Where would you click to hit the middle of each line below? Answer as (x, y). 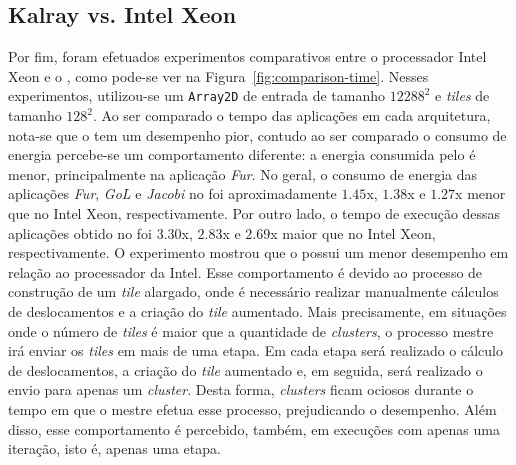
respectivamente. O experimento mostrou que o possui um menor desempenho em (258, 252)
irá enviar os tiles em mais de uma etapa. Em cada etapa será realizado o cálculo (255, 350)
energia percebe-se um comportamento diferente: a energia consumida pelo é (242, 154)
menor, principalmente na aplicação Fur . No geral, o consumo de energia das (243, 173)
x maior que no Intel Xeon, (353, 232)
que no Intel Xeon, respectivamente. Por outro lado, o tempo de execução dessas (254, 213)
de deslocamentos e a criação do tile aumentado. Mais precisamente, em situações (257, 310)
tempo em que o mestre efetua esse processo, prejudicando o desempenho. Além (252, 408)
